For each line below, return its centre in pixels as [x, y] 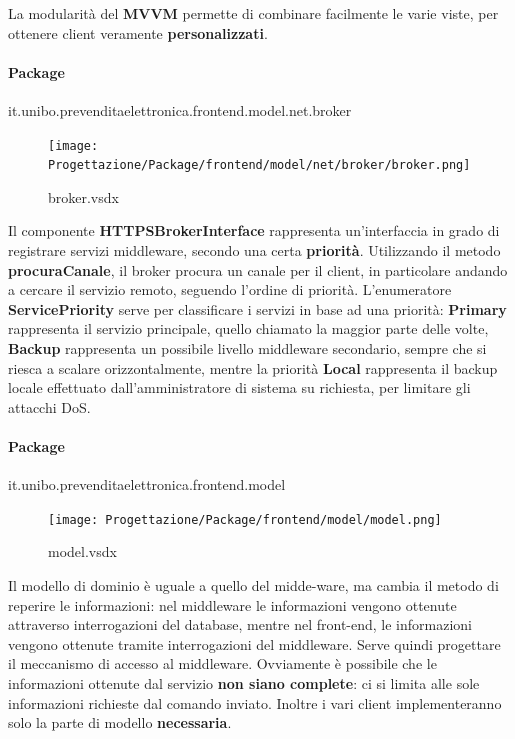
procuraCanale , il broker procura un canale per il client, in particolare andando [258, 269]
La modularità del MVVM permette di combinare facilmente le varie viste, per [253, 13]
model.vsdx [82, 551]
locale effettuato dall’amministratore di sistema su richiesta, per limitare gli [239, 387]
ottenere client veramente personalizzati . [138, 32]
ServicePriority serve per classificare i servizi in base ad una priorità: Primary [257, 308]
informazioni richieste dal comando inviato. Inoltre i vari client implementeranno [255, 702]
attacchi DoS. [49, 406]
